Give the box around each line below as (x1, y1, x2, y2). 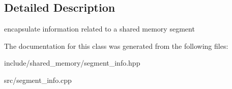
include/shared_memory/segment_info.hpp (4, 57, 140, 68)
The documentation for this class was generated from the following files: (4, 40, 228, 51)
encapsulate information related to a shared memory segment (4, 23, 195, 34)
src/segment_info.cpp (4, 74, 72, 85)
